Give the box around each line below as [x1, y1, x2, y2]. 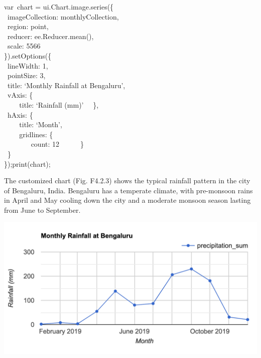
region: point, [7, 21, 49, 32]
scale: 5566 [7, 41, 41, 51]
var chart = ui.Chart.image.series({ [4, 2, 114, 12]
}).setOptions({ [4, 50, 52, 61]
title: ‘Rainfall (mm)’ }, [19, 99, 99, 110]
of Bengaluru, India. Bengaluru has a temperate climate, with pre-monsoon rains [4, 185, 253, 195]
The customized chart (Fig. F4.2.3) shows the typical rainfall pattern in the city [4, 175, 250, 186]
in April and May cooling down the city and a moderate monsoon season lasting [4, 195, 251, 205]
